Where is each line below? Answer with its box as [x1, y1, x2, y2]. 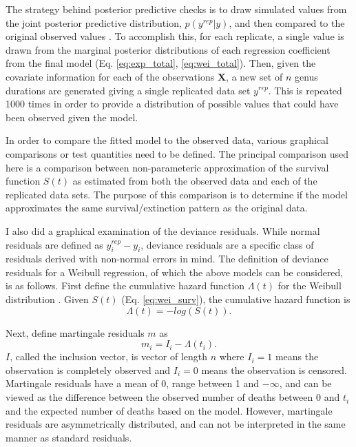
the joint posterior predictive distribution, [6, 15, 182, 30]
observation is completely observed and [6, 362, 171, 377]
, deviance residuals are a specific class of [140, 237, 314, 251]
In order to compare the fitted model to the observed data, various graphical [6, 133, 328, 147]
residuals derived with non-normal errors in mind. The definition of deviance [6, 251, 328, 266]
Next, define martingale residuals [6, 325, 145, 340]
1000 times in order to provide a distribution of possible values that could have [6, 96, 339, 111]
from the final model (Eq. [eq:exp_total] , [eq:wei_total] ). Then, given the [6, 56, 316, 70]
